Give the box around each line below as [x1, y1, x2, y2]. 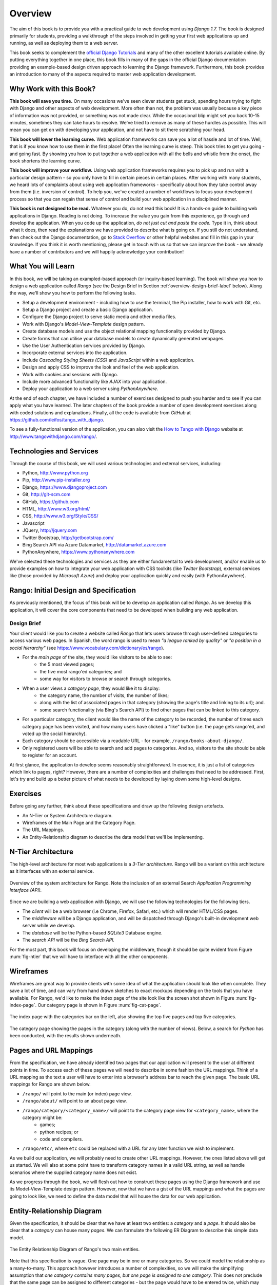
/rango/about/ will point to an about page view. [22, 1098, 127, 1104]
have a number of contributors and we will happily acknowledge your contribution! [9, 248, 184, 254]
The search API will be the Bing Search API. [22, 937, 115, 943]
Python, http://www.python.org [22, 470, 88, 476]
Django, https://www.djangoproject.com [22, 484, 107, 490]
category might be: [22, 1114, 63, 1121]
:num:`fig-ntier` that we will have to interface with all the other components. [9, 953, 169, 960]
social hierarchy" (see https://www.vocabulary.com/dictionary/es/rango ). [9, 645, 165, 651]
